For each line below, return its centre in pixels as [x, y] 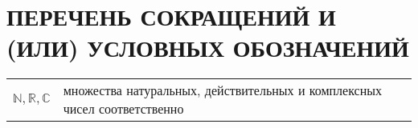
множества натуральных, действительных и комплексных [222, 90]
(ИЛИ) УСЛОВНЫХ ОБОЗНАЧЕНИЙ [208, 48]
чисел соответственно [123, 109]
